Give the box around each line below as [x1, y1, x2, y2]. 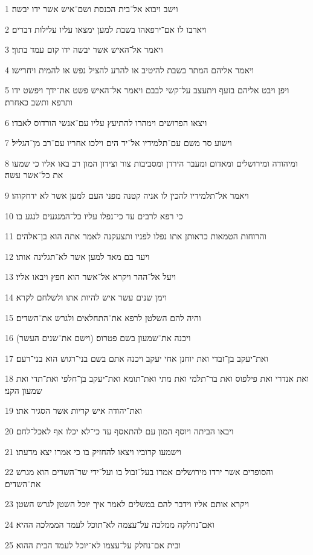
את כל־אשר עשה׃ [5, 168, 63, 181]
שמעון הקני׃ [5, 384, 42, 396]
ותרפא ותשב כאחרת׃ [5, 95, 73, 108]
